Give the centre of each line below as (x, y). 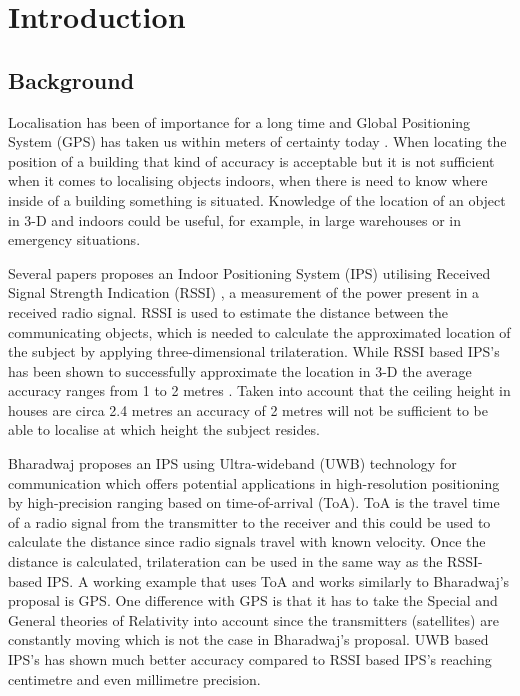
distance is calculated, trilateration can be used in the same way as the (225, 561)
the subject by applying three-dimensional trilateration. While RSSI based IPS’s (254, 351)
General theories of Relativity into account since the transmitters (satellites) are (253, 619)
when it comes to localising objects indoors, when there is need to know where (248, 180)
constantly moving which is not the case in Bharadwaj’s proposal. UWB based (248, 639)
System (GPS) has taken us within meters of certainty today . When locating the (257, 141)
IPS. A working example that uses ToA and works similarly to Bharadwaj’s (278, 580)
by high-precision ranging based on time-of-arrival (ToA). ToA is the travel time (254, 502)
